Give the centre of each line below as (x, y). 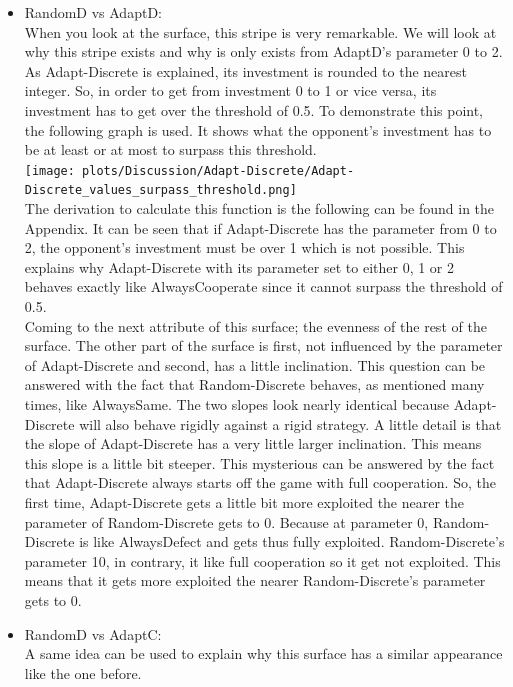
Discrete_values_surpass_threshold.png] (160, 190)
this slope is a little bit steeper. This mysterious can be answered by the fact (259, 462)
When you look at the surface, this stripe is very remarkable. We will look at (260, 31)
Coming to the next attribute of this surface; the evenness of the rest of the (255, 325)
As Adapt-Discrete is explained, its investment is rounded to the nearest (245, 70)
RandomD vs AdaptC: (93, 633)
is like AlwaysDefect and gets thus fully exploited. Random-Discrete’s (292, 541)
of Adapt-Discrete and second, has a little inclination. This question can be (255, 364)
